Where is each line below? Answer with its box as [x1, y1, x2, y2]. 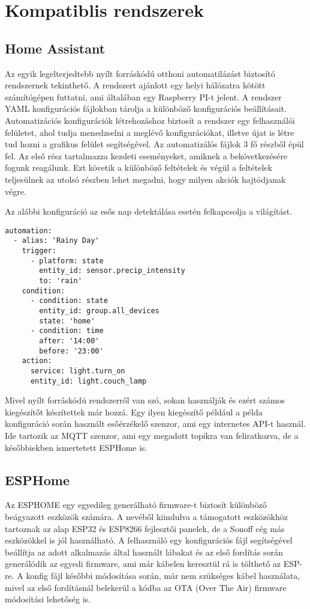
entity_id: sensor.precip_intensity [39, 266, 185, 275]
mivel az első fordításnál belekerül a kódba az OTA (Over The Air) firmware [5, 581, 287, 593]
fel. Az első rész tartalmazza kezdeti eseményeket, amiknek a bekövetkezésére [5, 149, 288, 162]
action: [22, 357, 52, 366]
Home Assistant [5, 38, 106, 57]
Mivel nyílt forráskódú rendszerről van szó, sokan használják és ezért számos [5, 394, 285, 406]
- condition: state [30, 296, 108, 305]
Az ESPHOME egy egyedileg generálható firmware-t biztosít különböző [5, 498, 267, 511]
